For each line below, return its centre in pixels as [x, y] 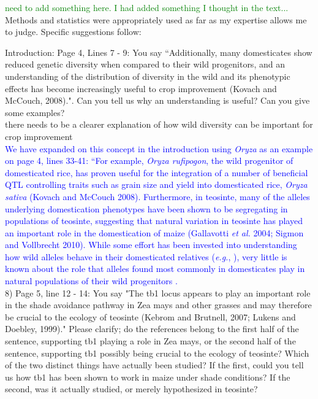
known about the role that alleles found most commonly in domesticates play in [155, 269]
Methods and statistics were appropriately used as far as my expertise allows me [156, 19]
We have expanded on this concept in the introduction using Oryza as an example [159, 148]
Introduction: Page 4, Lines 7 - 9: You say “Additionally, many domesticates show [159, 52]
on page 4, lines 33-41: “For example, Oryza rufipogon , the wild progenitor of [149, 161]
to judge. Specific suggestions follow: [73, 32]
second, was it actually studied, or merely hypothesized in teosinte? [131, 389]
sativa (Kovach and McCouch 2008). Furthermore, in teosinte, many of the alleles [157, 196]
